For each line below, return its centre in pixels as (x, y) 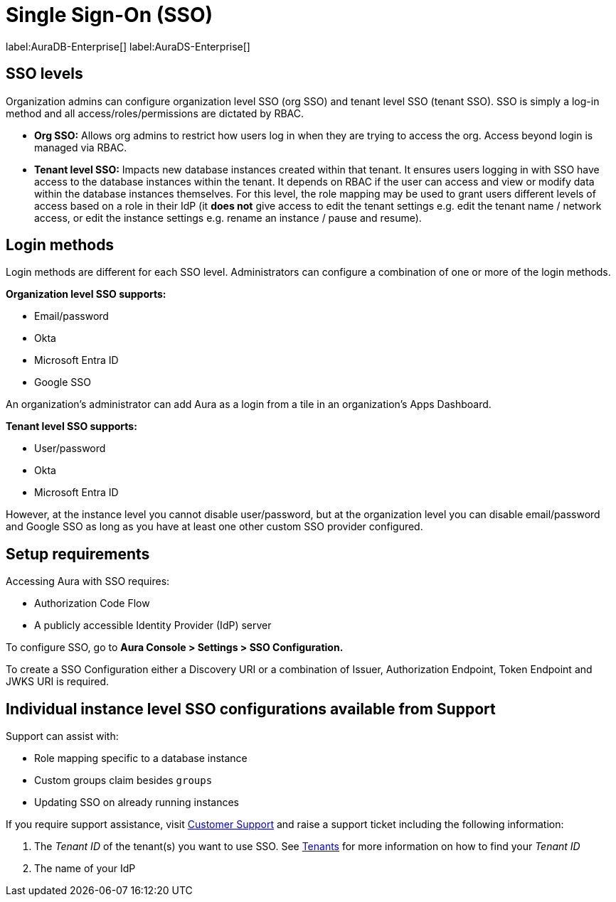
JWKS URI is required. (58, 682)
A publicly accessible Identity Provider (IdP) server (153, 626)
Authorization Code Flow (92, 603)
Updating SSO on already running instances (137, 802)
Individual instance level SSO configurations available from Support (251, 709)
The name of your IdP (85, 869)
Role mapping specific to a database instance (141, 758)
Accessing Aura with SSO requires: (88, 581)
